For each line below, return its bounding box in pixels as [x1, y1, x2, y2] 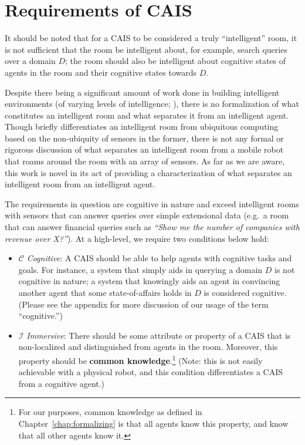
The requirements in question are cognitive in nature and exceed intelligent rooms [5, 197, 299, 210]
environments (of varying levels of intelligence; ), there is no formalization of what [5, 97, 300, 110]
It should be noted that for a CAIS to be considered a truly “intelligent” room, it [5, 32, 297, 44]
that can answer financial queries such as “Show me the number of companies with [5, 221, 300, 233]
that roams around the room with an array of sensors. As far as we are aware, [5, 155, 285, 167]
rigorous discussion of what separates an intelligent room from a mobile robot [5, 143, 284, 156]
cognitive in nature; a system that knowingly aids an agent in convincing [18, 275, 280, 287]
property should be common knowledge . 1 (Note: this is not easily [18, 352, 263, 366]
